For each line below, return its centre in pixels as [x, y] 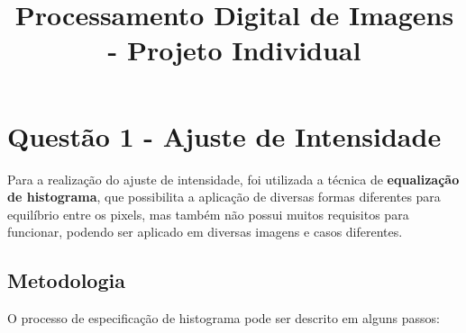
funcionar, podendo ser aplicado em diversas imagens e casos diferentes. [205, 232]
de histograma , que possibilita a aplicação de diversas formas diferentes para [224, 197]
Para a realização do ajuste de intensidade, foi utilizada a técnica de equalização [233, 179]
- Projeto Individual [234, 50]
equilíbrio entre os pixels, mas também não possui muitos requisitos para [208, 214]
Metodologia [66, 280]
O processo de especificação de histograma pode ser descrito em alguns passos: [224, 318]
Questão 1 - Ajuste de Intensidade [224, 135]
